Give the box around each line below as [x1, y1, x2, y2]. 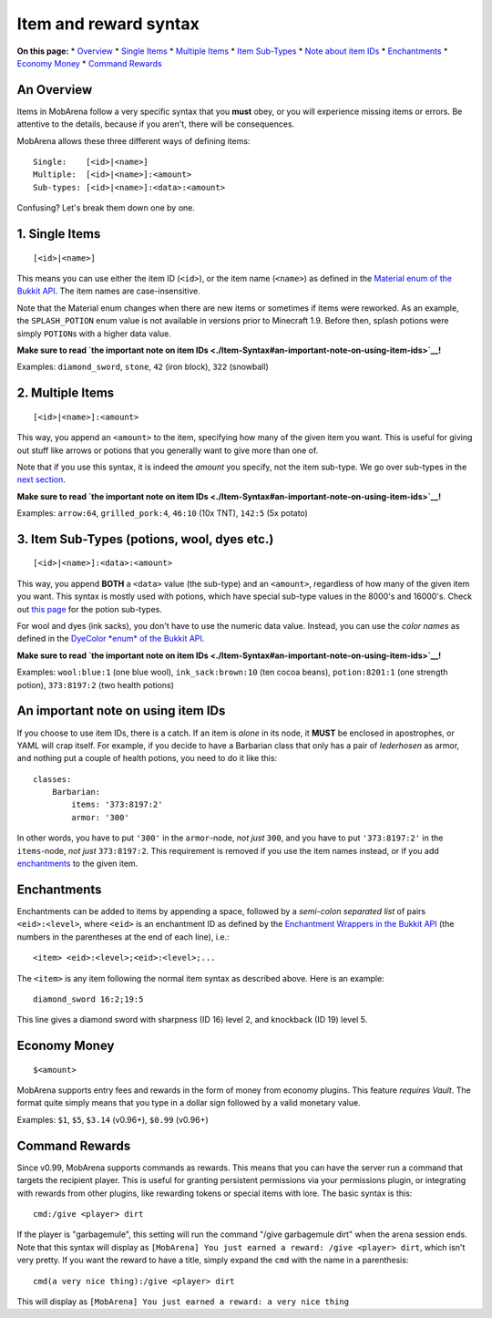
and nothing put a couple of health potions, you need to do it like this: [16, 753, 278, 764]
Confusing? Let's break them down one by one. [16, 202, 195, 213]
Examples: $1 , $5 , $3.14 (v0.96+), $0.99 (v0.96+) [16, 1114, 209, 1125]
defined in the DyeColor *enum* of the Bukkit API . [16, 633, 205, 644]
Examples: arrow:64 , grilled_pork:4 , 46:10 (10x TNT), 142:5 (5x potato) [16, 508, 309, 519]
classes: [33, 774, 72, 784]
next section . [16, 474, 66, 485]
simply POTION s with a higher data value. [16, 328, 172, 339]
